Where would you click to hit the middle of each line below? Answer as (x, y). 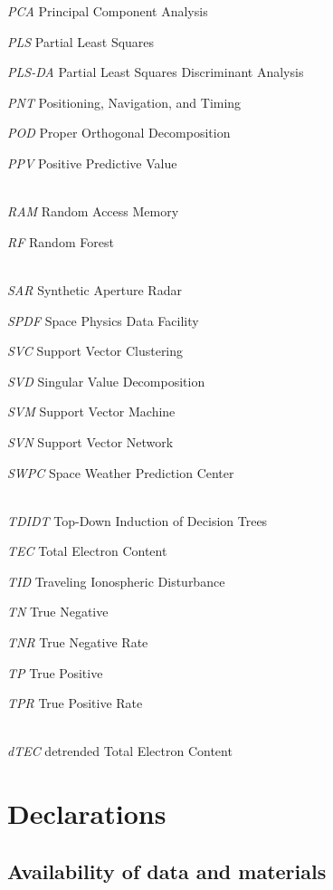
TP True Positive (55, 672)
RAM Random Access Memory (93, 211)
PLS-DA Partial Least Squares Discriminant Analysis (156, 72)
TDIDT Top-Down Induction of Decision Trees (138, 520)
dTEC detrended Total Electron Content (120, 751)
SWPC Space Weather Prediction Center (121, 472)
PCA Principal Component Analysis (108, 11)
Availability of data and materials (167, 871)
